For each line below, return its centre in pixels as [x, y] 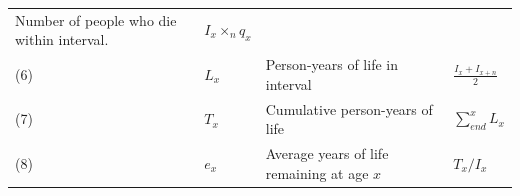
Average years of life [327, 153]
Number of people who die [96, 19]
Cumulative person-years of [349, 108]
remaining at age [317, 172]
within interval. [62, 39]
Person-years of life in [331, 64]
